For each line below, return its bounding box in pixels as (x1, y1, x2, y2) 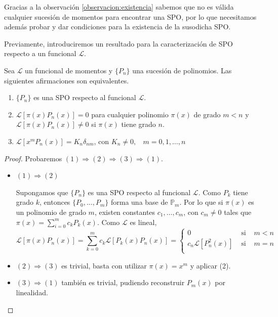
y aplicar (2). (190, 260, 231, 270)
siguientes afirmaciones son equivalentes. (4, 75, 129, 85)
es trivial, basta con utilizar (61, 260, 147, 270)
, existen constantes (94, 206, 155, 217)
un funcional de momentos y (25, 65, 113, 75)
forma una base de (110, 197, 168, 207)
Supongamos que (16, 187, 68, 197)
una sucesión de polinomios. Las (132, 65, 232, 75)
